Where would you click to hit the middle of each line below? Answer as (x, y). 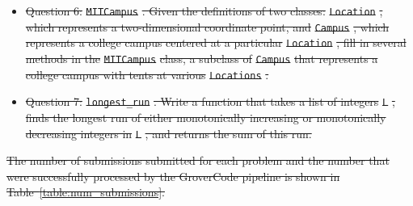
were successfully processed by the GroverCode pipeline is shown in (173, 176)
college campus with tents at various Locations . (147, 74)
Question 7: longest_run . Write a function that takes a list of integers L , (210, 101)
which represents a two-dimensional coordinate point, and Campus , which (207, 26)
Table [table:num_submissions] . (86, 192)
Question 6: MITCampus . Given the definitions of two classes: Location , (204, 11)
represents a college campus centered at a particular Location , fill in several (216, 42)
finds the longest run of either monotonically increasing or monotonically (206, 117)
